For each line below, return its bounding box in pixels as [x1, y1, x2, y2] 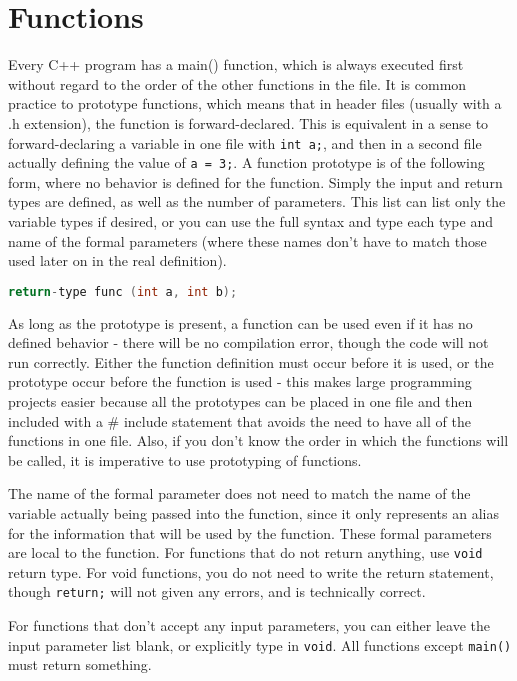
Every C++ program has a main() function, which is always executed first [8, 54, 464, 75]
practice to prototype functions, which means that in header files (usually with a [8, 93, 502, 114]
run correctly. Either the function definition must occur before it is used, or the [8, 351, 494, 372]
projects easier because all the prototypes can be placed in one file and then [8, 391, 473, 412]
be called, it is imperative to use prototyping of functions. [8, 449, 362, 470]
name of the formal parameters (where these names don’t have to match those [8, 230, 487, 251]
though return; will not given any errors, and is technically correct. [8, 581, 426, 602]
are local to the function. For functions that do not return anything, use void [8, 542, 483, 563]
